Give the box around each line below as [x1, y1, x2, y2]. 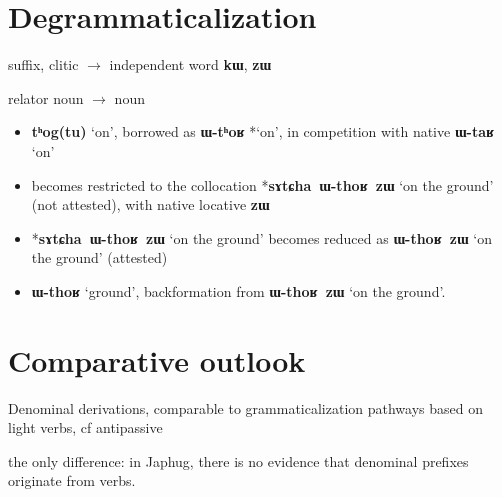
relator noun [8, 87, 84, 108]
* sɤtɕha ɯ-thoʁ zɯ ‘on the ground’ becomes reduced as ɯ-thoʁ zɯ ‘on [31, 227, 492, 248]
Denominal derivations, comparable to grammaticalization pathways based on [8, 397, 483, 418]
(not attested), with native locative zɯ [31, 194, 270, 215]
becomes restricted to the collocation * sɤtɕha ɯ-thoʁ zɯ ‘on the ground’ [31, 174, 494, 195]
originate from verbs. [8, 470, 136, 491]
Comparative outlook [8, 339, 306, 380]
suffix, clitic [8, 54, 79, 75]
